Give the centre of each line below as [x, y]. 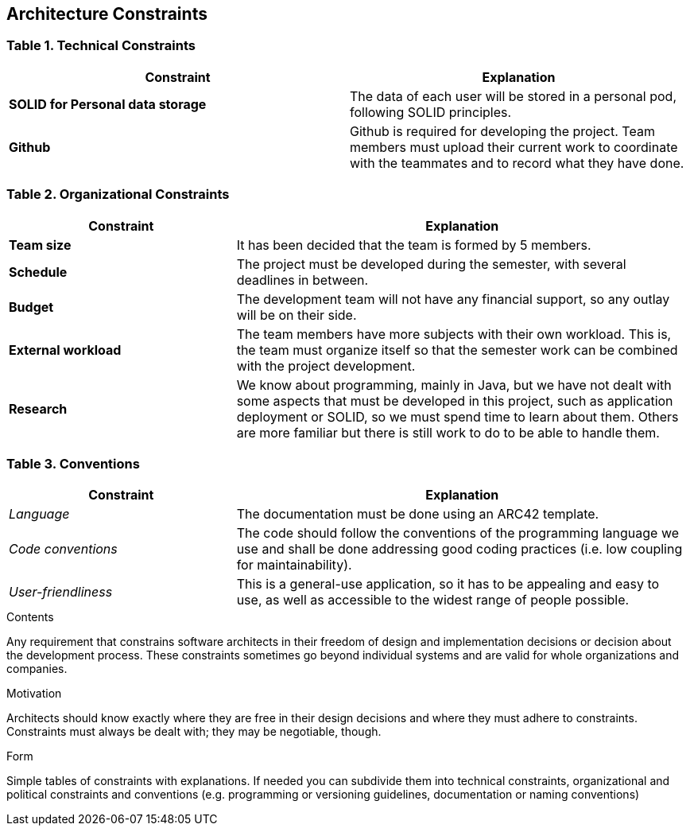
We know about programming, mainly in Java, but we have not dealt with [454, 385]
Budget [31, 307]
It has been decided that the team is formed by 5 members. [414, 245]
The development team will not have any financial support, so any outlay [453, 299]
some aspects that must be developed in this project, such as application [455, 400]
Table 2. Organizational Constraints [118, 194]
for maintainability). [294, 565]
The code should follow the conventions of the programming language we [458, 533]
